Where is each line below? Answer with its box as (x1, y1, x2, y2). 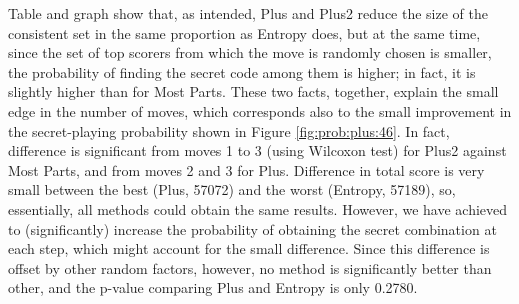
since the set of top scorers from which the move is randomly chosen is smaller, (8, 42, 492, 63)
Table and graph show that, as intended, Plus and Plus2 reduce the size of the (8, 3, 488, 23)
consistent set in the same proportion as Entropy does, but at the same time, (8, 22, 481, 43)
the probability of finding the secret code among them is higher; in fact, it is (8, 61, 476, 82)
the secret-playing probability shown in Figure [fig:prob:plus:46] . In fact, (8, 120, 450, 141)
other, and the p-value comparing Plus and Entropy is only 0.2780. (8, 277, 418, 298)
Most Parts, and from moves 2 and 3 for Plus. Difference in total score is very (8, 159, 485, 180)
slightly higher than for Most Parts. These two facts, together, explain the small (8, 81, 499, 102)
